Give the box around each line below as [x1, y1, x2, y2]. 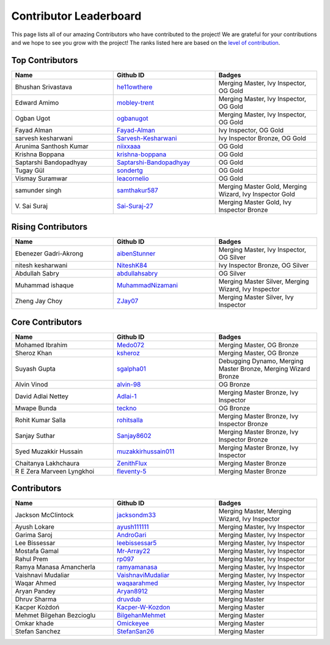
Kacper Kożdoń [15, 603, 60, 612]
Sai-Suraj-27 [117, 202, 153, 210]
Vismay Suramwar [15, 174, 68, 183]
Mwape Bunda [15, 404, 57, 412]
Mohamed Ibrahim [15, 341, 68, 349]
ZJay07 [117, 297, 139, 306]
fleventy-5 [117, 467, 147, 475]
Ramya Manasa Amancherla [15, 563, 96, 571]
